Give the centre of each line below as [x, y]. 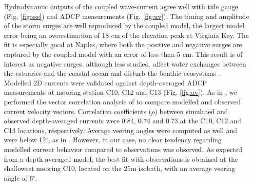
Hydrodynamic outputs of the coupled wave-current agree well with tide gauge [121, 6]
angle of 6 [19, 178]
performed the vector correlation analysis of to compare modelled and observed [122, 101]
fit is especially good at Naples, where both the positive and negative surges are [123, 44]
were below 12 [25, 140]
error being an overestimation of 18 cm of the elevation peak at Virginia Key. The [126, 35]
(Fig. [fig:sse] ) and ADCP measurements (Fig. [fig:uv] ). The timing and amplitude [126, 16]
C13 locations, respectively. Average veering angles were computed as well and [121, 130]
